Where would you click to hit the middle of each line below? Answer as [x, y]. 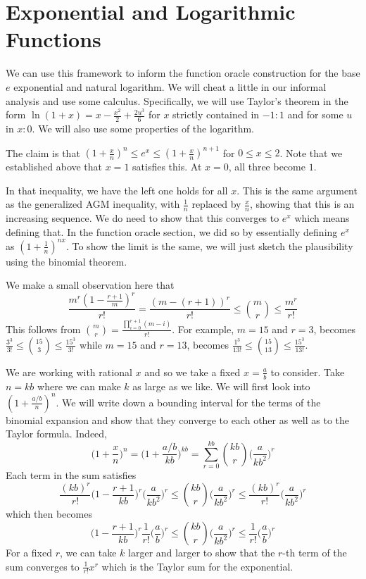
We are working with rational [69, 372]
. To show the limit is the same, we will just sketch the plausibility [209, 245]
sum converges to [43, 566]
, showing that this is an [302, 204]
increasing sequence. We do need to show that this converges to [143, 218]
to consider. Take [308, 372]
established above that [54, 167]
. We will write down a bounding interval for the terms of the [188, 402]
